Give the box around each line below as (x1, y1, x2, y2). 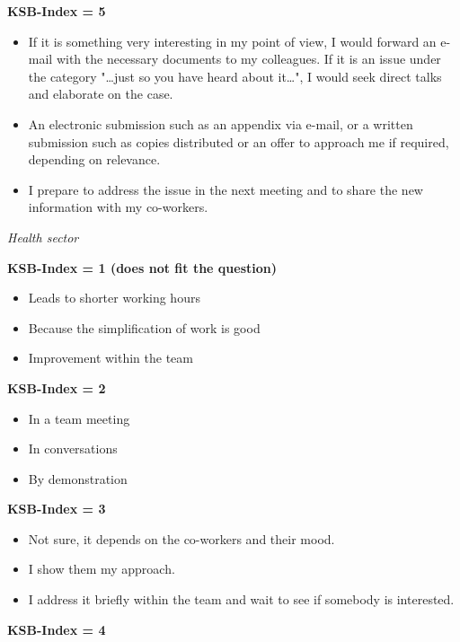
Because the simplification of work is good (28, 318, 261, 337)
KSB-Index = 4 (7, 620, 106, 638)
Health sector (7, 227, 79, 246)
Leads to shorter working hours (28, 288, 200, 307)
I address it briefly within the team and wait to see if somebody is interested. (28, 590, 455, 609)
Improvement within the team (28, 348, 193, 367)
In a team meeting (28, 409, 130, 427)
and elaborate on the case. (28, 84, 173, 103)
